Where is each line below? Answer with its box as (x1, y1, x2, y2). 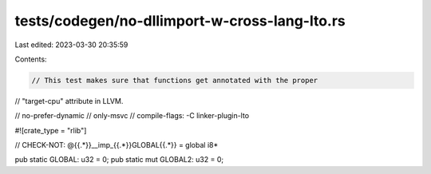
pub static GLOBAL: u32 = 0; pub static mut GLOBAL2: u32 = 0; (14, 155, 223, 164)
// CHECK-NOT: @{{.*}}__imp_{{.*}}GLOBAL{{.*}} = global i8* (14, 140, 219, 150)
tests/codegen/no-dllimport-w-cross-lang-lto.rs (14, 12, 346, 30)
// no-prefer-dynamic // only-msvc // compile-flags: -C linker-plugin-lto (14, 111, 250, 121)
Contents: (14, 54, 47, 64)
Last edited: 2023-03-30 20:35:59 (14, 40, 129, 49)
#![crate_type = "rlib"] (14, 125, 87, 135)
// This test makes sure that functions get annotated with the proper (31, 76, 318, 85)
